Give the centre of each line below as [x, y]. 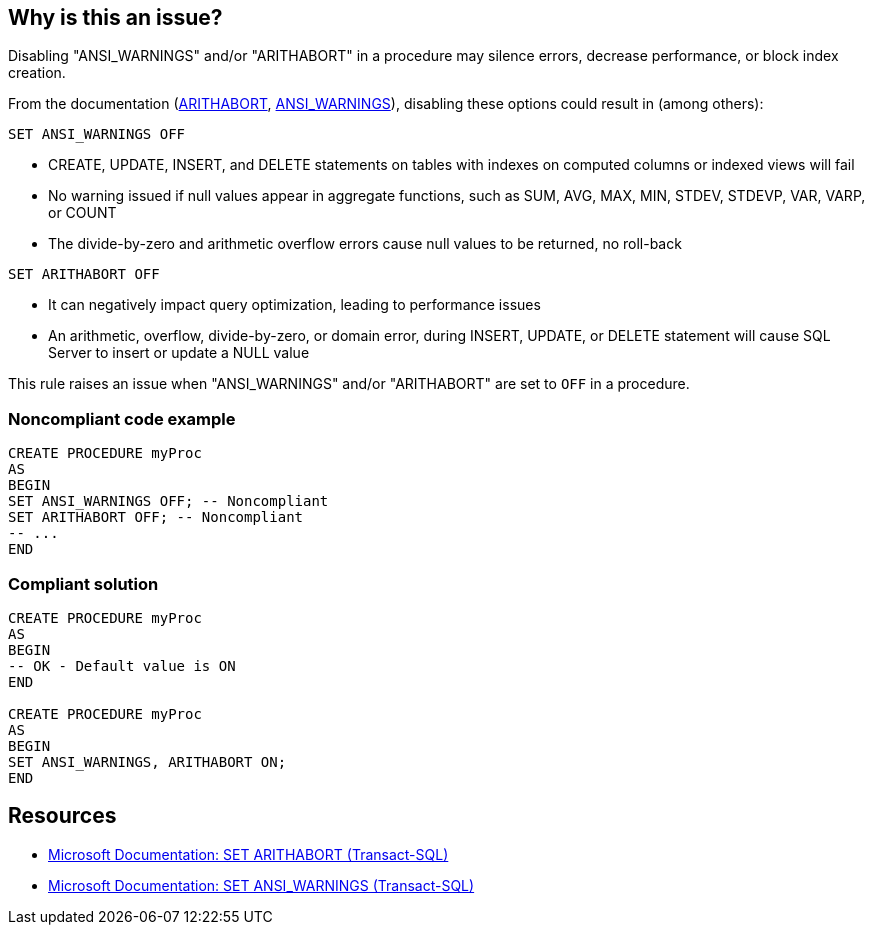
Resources [62, 816]
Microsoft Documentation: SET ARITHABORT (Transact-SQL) [248, 854]
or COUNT [82, 213]
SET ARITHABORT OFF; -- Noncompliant [156, 517]
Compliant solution [83, 583]
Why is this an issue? [115, 17]
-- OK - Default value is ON [122, 665]
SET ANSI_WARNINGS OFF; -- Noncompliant [168, 501]
